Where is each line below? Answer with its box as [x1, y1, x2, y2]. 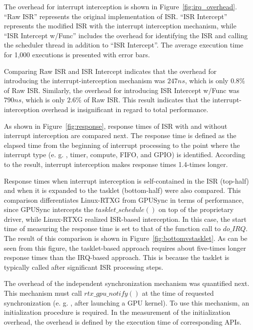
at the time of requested [142, 288, 214, 298]
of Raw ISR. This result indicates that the [84, 94, 211, 105]
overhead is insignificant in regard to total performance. [42, 104, 209, 114]
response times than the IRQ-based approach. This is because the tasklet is [4, 252, 230, 262]
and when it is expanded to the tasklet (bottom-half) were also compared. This [4, 185, 241, 195]
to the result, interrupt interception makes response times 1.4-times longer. [4, 159, 228, 169]
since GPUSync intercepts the [4, 204, 93, 214]
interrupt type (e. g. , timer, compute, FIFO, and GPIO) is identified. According [4, 149, 246, 160]
